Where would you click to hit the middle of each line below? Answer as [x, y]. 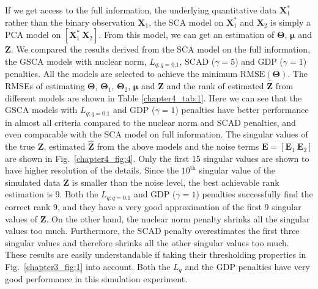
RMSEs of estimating [45, 86]
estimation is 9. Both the [52, 194]
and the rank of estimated [215, 86]
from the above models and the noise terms [178, 146]
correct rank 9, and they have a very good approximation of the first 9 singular [153, 206]
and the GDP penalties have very [247, 266]
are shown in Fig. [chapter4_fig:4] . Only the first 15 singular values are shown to [157, 158]
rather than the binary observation [70, 22]
